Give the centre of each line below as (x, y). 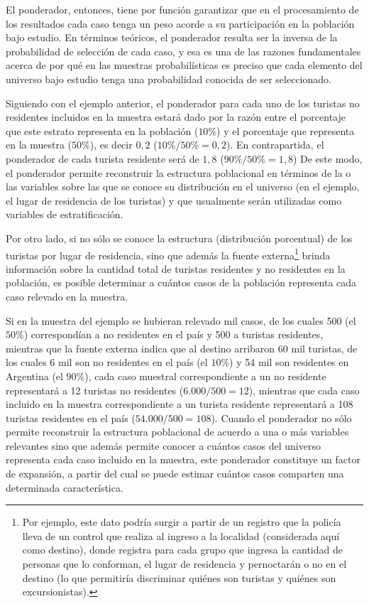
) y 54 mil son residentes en (289, 362)
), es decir (111, 145)
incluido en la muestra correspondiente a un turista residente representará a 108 (180, 404)
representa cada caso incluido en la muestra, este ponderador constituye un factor (183, 459)
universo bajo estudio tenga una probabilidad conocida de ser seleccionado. (169, 79)
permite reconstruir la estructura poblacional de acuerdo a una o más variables (177, 432)
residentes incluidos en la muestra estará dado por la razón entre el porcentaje (176, 117)
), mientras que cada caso (304, 390)
